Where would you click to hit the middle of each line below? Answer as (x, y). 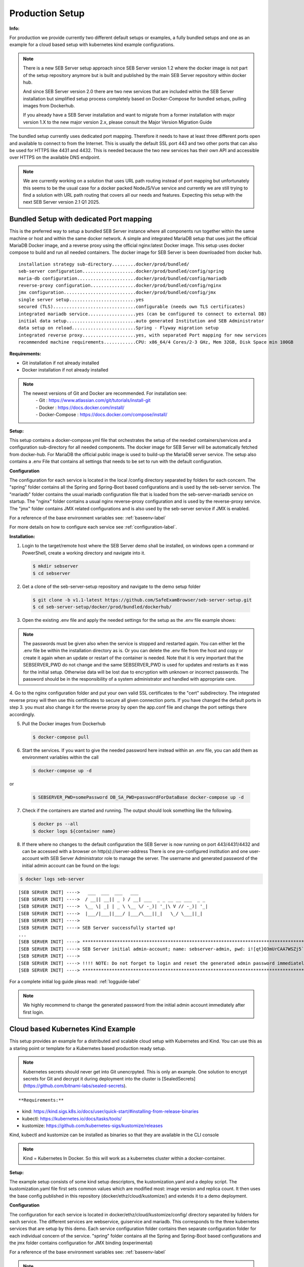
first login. (33, 1012)
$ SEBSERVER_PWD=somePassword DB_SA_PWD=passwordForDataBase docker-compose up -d (138, 797)
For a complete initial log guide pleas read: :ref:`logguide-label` (75, 982)
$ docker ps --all (55, 824)
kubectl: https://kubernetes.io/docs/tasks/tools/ (72, 1119)
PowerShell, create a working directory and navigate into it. (84, 553)
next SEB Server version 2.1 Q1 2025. (62, 202)
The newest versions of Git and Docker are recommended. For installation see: (105, 393)
